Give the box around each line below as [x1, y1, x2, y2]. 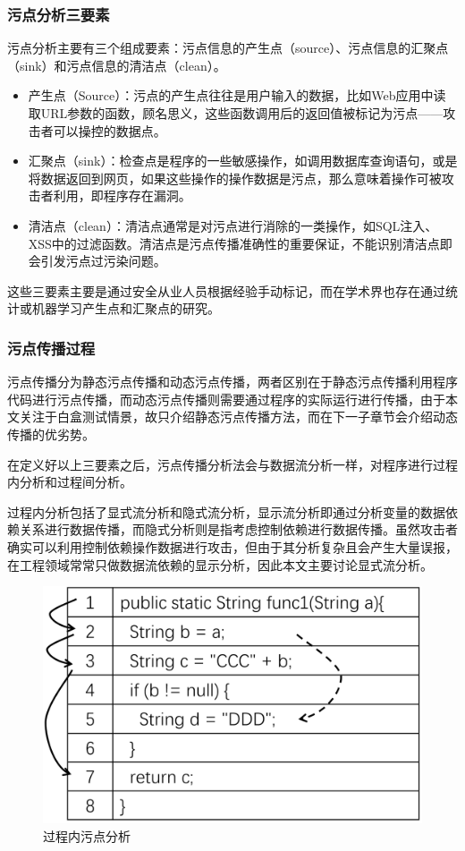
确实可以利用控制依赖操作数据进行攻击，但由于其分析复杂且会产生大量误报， [7, 537, 458, 556]
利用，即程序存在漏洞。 [53, 186, 191, 205]
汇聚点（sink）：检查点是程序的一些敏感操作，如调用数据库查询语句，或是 [28, 151, 458, 170]
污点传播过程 [7, 336, 96, 359]
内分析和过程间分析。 [7, 472, 132, 491]
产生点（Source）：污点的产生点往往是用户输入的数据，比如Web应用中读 [28, 86, 446, 105]
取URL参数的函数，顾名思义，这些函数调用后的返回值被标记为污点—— [28, 104, 444, 122]
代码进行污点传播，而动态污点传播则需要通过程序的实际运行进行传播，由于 [7, 389, 445, 408]
